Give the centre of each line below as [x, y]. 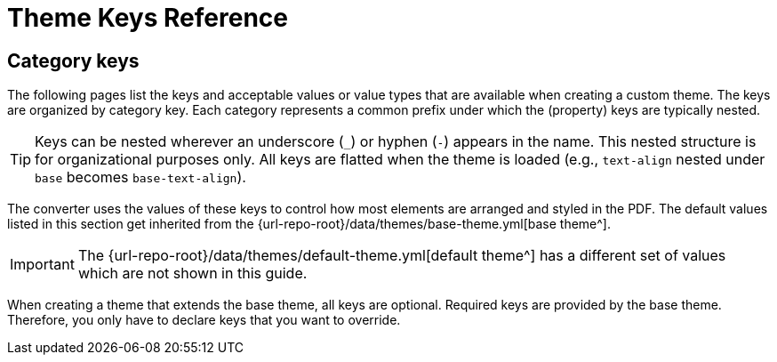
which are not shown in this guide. [192, 274]
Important [42, 265]
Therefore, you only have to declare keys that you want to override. [204, 320]
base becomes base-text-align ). [140, 177]
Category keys [73, 60]
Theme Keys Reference [148, 18]
